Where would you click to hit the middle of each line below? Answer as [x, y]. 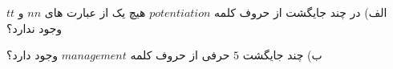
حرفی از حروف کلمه [180, 55]
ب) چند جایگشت [282, 55]
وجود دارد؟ [32, 55]
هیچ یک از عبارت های [95, 12]
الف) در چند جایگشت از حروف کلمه [301, 12]
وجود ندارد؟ [34, 28]
